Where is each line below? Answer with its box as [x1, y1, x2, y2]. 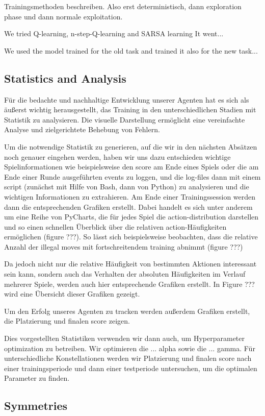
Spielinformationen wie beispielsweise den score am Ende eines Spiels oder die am [4, 161, 259, 172]
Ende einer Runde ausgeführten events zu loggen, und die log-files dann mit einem [4, 171, 261, 182]
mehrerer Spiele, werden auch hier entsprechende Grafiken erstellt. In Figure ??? [4, 278, 255, 289]
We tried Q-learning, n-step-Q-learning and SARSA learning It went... [4, 28, 224, 39]
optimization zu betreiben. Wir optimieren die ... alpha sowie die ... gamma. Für [4, 342, 255, 353]
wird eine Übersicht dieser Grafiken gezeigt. [4, 288, 140, 299]
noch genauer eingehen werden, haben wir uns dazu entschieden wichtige [4, 151, 231, 162]
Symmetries [4, 398, 68, 413]
